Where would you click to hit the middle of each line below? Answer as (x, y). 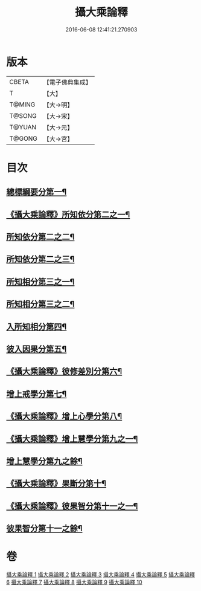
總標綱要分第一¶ (37, 192)
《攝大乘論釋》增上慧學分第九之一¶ (72, 439)
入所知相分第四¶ (37, 327)
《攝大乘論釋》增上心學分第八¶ (64, 417)
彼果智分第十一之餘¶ (44, 528)
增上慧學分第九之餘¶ (44, 461)
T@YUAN (23, 127)
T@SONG (23, 115)
